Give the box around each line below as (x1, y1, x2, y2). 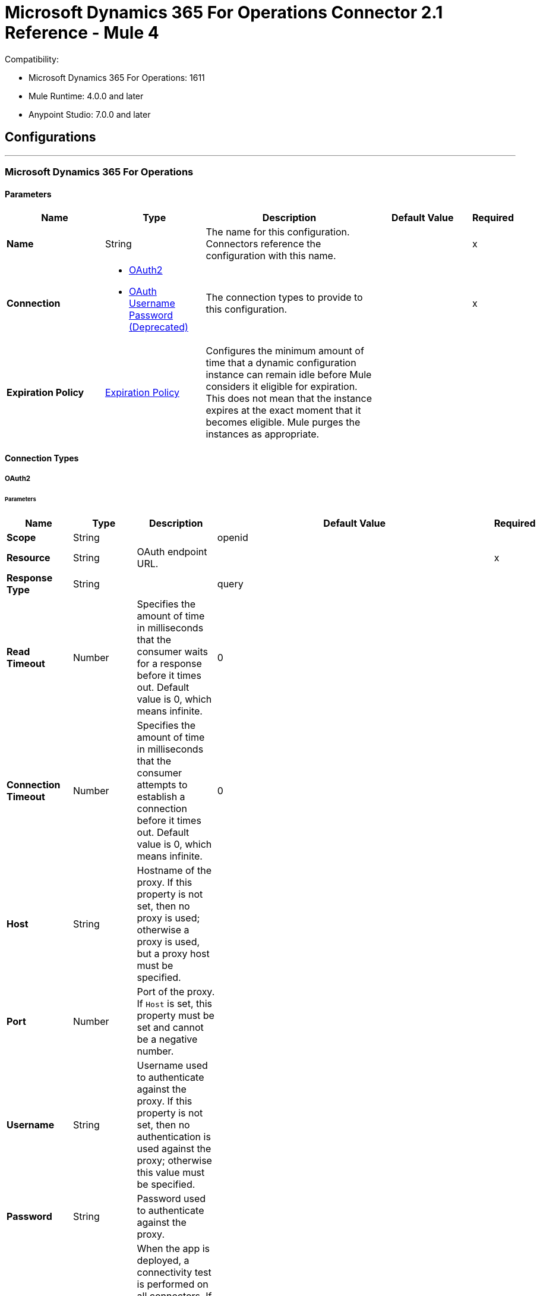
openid (217, 531, 248, 543)
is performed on (137, 1278, 209, 1290)
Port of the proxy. (137, 985, 215, 998)
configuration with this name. (206, 250, 336, 262)
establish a (137, 790, 185, 803)
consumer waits (137, 645, 208, 658)
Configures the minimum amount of (206, 345, 364, 357)
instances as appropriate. (206, 428, 320, 441)
